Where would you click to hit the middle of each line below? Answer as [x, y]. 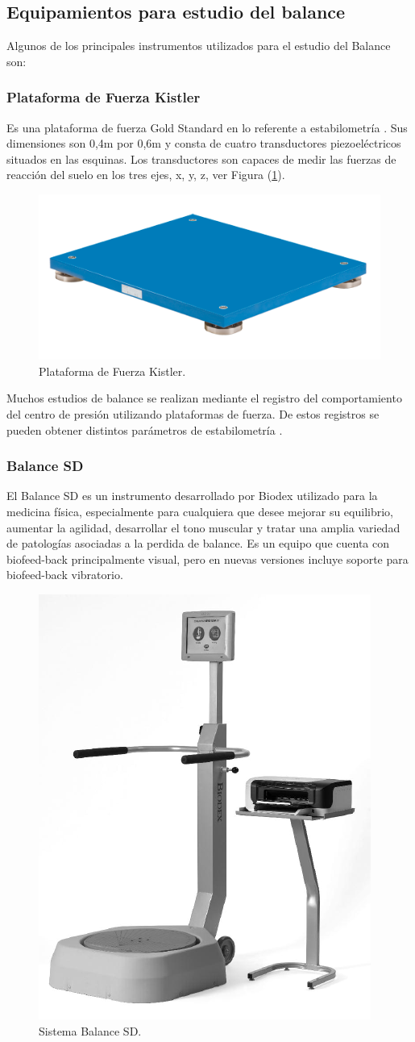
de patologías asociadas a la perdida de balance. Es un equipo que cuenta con [198, 543]
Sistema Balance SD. [90, 1030]
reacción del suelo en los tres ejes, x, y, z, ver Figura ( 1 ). [146, 175]
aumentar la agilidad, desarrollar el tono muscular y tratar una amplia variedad [203, 527]
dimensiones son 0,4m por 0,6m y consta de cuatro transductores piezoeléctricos [204, 143]
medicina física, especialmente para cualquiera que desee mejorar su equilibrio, [200, 511]
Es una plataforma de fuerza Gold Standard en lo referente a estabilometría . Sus [207, 127]
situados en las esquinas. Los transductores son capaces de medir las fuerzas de [201, 158]
